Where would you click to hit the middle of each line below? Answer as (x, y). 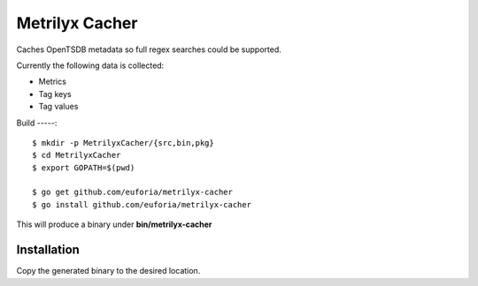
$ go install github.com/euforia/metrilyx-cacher (142, 204)
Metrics (52, 82)
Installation (48, 250)
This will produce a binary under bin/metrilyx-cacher (114, 224)
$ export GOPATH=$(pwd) (84, 167)
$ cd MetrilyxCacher (77, 155)
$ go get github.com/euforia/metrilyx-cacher (133, 192)
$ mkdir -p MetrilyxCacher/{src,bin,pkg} (123, 143)
